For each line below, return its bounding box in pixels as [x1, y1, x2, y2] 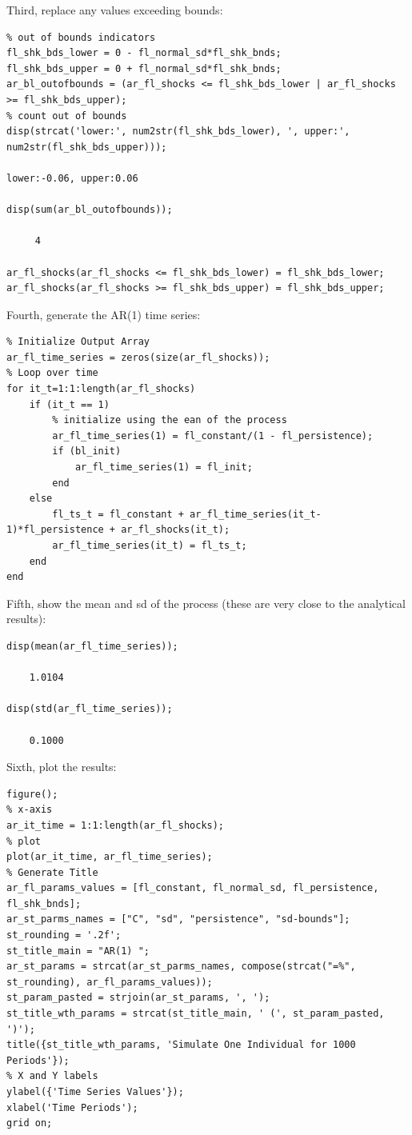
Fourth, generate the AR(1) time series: [6, 306, 201, 322]
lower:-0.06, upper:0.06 [6, 172, 138, 184]
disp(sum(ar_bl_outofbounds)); [6, 204, 173, 216]
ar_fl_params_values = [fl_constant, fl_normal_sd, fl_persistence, [6, 882, 379, 894]
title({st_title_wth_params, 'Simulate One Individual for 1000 [6, 1039, 356, 1051]
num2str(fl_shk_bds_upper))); [6, 141, 167, 153]
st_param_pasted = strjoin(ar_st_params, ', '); [6, 992, 270, 1004]
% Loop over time [6, 367, 98, 379]
